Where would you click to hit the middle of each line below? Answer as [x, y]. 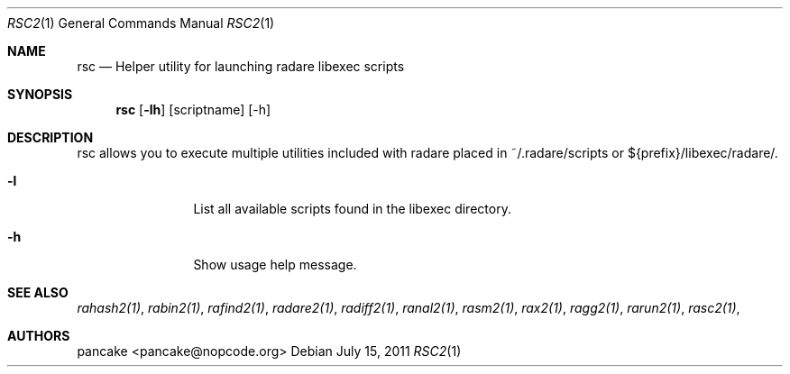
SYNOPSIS [40, 94]
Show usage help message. [275, 265]
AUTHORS [39, 336]
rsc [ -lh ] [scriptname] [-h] [193, 109]
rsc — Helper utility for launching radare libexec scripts [241, 66]
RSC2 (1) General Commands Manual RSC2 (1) [141, 23]
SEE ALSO [38, 292]
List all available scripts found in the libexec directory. [352, 209]
